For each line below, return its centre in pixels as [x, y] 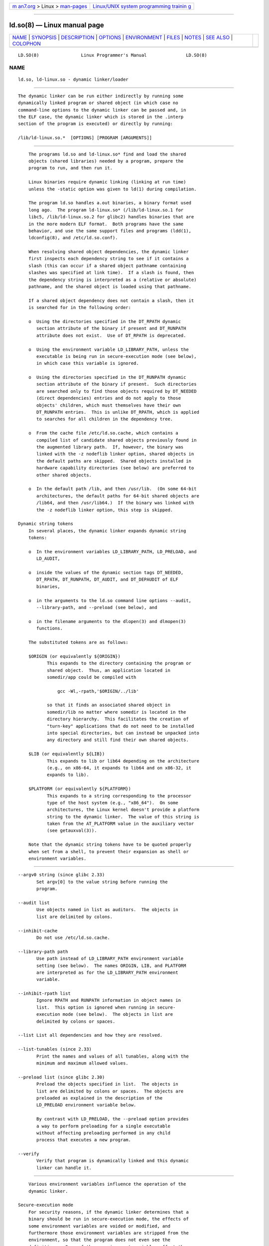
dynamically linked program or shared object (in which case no [98, 103]
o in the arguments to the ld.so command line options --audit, [110, 600]
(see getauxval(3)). [72, 831]
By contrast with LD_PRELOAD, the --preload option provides [113, 1119]
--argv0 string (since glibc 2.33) [62, 875]
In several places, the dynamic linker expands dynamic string [107, 531]
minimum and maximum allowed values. [83, 1063]
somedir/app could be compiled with [91, 677]
